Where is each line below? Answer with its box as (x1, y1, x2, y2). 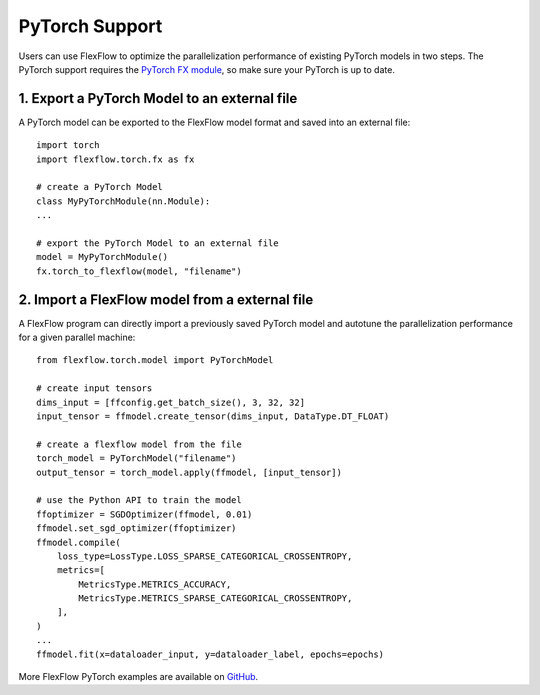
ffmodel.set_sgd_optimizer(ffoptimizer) (36, 523, 237, 534)
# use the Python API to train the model (36, 495, 242, 506)
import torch (36, 140, 100, 151)
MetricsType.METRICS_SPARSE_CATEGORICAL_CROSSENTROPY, (78, 593, 353, 604)
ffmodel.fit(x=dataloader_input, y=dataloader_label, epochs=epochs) (36, 648, 385, 660)
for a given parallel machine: (18, 331, 136, 344)
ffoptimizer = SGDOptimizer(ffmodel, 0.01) (36, 508, 253, 520)
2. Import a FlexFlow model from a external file (18, 291, 314, 308)
